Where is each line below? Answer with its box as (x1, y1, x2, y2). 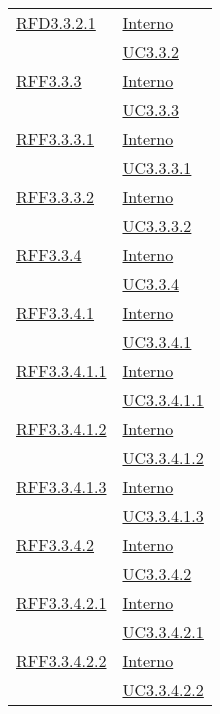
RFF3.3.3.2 (16, 185, 95, 208)
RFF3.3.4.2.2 (16, 649, 107, 672)
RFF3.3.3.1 (16, 127, 95, 150)
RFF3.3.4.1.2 (16, 417, 107, 440)
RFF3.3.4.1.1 (16, 359, 107, 382)
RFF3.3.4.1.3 (16, 475, 107, 498)
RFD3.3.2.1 (16, 11, 96, 34)
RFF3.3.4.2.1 (16, 591, 107, 614)
